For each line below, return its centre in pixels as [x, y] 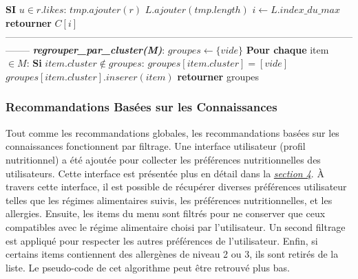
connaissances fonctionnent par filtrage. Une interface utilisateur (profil [156, 146]
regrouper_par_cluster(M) [97, 49]
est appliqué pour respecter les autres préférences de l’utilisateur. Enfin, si [162, 240]
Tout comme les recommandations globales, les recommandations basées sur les [172, 132]
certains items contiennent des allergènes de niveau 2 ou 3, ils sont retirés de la [172, 254]
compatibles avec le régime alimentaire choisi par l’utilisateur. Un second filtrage [176, 226]
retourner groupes [218, 76]
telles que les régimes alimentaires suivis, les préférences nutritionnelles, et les [169, 200]
